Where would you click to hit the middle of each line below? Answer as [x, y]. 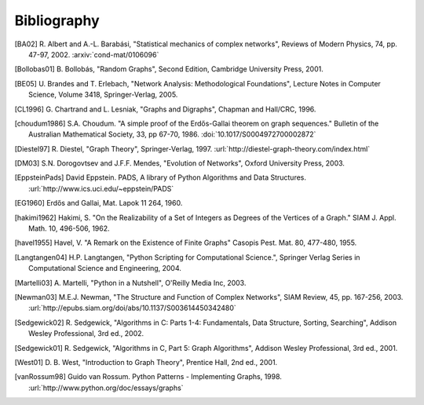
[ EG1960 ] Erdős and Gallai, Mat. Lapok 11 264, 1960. [99, 203]
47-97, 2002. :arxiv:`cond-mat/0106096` [94, 54]
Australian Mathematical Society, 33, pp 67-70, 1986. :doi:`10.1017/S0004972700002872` [172, 134]
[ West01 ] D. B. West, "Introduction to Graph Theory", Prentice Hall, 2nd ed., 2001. [146, 362]
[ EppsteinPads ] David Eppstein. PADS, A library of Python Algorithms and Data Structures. [160, 177]
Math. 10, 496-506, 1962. [69, 228]
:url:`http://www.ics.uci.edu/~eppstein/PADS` [101, 188]
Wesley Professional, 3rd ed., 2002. [86, 334]
